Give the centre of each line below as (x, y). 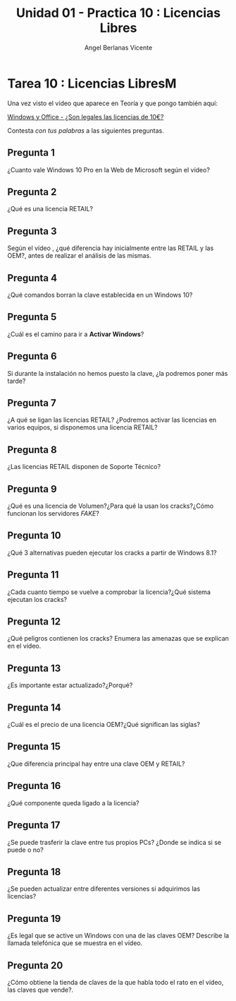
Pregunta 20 (35, 965)
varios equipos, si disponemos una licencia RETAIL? (82, 427)
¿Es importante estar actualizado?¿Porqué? (70, 685)
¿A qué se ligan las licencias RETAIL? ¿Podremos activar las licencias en (112, 420)
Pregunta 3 (32, 231)
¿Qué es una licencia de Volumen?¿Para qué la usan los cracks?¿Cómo (110, 506)
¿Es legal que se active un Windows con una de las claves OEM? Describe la (118, 936)
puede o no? (25, 850)
